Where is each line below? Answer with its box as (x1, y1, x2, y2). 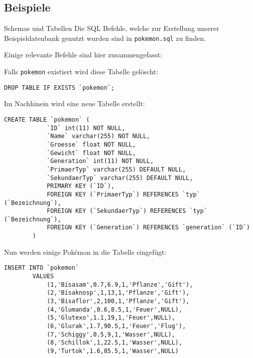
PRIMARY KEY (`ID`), (46, 182, 115, 190)
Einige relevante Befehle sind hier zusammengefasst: (4, 49, 162, 60)
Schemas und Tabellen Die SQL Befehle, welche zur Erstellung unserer (4, 23, 220, 33)
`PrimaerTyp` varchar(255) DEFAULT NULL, (46, 166, 186, 173)
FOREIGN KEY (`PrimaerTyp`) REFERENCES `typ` (46, 190, 200, 198)
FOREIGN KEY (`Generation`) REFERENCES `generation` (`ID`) (46, 224, 250, 231)
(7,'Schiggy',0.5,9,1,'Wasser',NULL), (46, 331, 175, 338)
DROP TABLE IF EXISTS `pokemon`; (4, 84, 115, 91)
